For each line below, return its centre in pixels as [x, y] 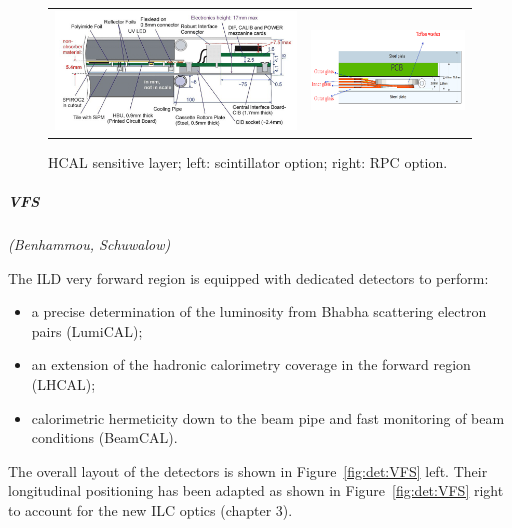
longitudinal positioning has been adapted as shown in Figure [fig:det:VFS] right [256, 490]
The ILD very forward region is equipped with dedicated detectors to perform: [248, 277]
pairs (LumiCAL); [87, 330]
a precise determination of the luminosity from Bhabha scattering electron [259, 311]
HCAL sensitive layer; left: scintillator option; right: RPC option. [248, 161]
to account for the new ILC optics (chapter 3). [150, 509]
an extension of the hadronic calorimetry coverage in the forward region [251, 364]
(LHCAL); [63, 383]
